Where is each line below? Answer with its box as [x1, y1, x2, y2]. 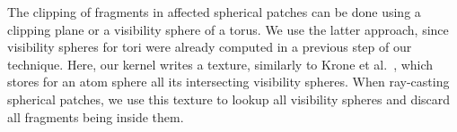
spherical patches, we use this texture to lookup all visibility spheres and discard [7, 89, 451, 108]
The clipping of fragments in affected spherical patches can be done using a [7, 3, 421, 21]
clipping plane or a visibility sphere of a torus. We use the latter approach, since [7, 20, 449, 38]
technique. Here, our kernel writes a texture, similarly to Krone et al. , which [7, 54, 434, 73]
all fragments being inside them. [7, 107, 184, 126]
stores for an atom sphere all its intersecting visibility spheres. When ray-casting [7, 72, 450, 91]
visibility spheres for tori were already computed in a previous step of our [7, 37, 412, 56]
